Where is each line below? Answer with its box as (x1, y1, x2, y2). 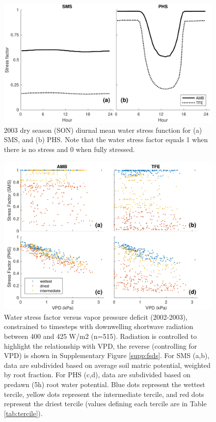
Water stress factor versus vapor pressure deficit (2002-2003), (4, 311, 188, 322)
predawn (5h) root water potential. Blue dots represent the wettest (4, 379, 205, 390)
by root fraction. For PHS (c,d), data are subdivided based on (4, 369, 190, 380)
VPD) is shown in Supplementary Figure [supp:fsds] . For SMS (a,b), (4, 350, 210, 361)
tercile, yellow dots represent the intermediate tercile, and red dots (4, 389, 204, 399)
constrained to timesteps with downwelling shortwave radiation (4, 321, 193, 332)
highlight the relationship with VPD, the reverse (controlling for (4, 340, 197, 351)
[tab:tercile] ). (4, 408, 43, 418)
